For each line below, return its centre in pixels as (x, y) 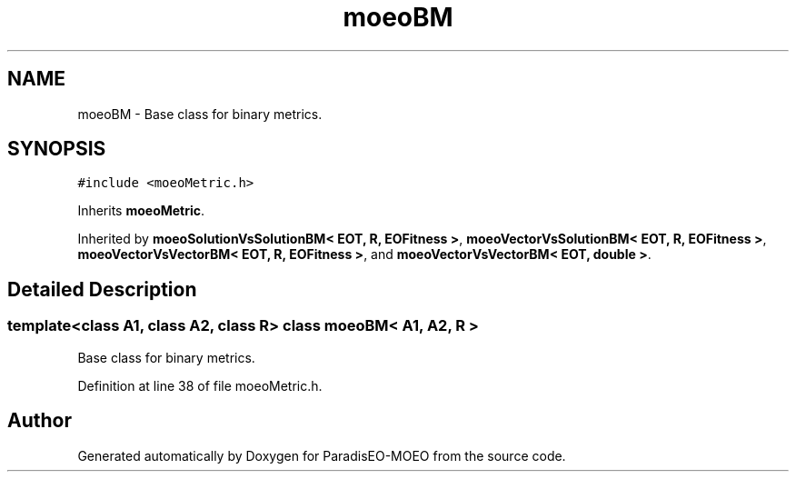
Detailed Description (102, 289)
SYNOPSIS (57, 149)
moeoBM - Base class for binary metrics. (200, 114)
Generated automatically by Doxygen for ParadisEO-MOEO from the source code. (322, 455)
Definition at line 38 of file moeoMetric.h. (200, 385)
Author (40, 421)
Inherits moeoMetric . (141, 211)
